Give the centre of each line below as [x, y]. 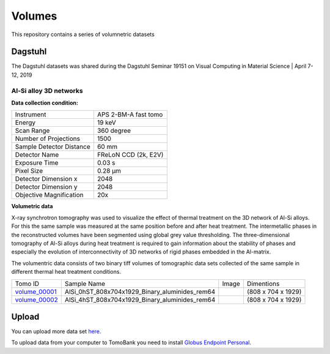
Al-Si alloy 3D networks [47, 91]
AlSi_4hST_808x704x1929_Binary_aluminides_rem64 [140, 299]
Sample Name [85, 284]
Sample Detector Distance [53, 147]
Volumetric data [32, 206]
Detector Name [37, 155]
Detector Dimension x [46, 179]
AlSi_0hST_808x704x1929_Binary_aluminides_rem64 [140, 292]
